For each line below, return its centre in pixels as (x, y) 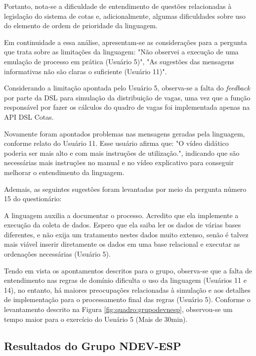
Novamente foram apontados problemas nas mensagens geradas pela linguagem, (125, 133)
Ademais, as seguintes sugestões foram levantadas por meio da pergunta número (125, 189)
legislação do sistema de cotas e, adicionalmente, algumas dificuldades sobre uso (125, 16)
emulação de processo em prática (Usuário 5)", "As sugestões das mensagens (119, 61)
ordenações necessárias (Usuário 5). (57, 254)
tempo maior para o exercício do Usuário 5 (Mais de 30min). (96, 319)
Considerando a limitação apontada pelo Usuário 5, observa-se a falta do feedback (127, 88)
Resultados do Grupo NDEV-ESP (93, 345)
